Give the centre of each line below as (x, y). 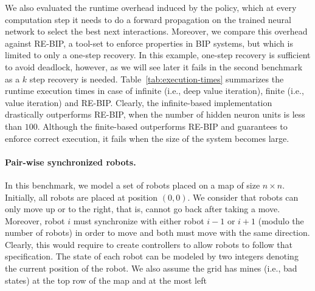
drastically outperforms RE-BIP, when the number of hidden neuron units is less (155, 114)
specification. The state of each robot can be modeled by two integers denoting (152, 256)
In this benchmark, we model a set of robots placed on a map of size (133, 185)
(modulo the (281, 220)
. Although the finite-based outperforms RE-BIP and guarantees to (162, 126)
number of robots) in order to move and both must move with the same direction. (157, 232)
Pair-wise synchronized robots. (71, 162)
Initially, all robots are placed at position (81, 197)
